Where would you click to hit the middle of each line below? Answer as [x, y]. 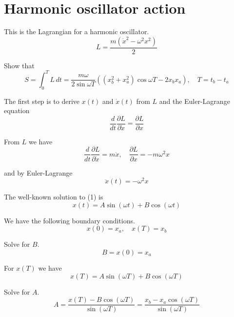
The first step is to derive [42, 101]
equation [17, 110]
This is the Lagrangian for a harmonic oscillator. [77, 31]
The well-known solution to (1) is [54, 197]
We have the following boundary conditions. [69, 220]
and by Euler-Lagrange [38, 172]
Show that [19, 65]
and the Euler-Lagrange [195, 101]
